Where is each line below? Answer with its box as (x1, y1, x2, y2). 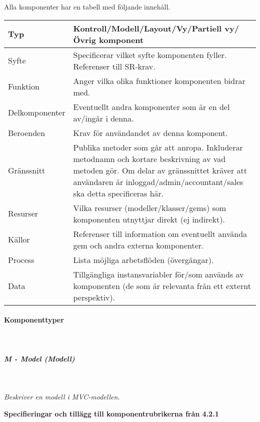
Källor (8, 233, 30, 245)
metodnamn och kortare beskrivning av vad (73, 152, 226, 164)
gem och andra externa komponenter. (73, 239, 204, 251)
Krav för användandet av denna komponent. (73, 126, 228, 138)
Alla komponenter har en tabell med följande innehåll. (4, 1, 170, 11)
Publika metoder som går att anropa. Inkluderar (73, 141, 243, 153)
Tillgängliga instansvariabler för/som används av (73, 268, 244, 280)
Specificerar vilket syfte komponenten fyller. (73, 48, 227, 60)
